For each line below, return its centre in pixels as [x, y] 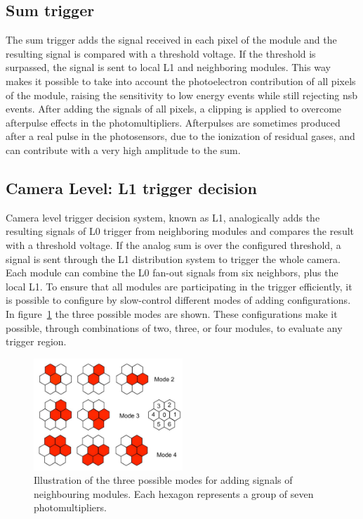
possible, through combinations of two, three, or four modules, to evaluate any [174, 327]
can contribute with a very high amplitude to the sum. [123, 149]
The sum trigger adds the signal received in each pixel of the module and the [171, 40]
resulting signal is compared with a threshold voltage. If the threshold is [161, 53]
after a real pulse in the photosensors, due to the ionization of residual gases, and [180, 136]
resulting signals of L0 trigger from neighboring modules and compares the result [180, 231]
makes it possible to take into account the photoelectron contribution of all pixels [181, 81]
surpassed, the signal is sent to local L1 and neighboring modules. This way [168, 67]
